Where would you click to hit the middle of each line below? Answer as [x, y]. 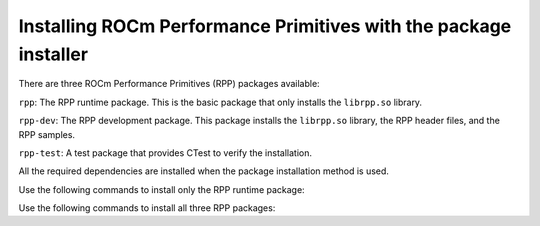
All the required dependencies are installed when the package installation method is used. [204, 171]
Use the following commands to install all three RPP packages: [147, 208]
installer [53, 54]
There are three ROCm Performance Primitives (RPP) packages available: [169, 84]
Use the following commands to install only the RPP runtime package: [161, 189]
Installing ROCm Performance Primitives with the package [265, 26]
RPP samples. [46, 134]
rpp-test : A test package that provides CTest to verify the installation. [165, 152]
